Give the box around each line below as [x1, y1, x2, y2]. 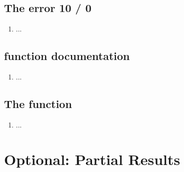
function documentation [4, 48, 130, 63]
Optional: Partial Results [4, 148, 180, 169]
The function [4, 95, 72, 111]
